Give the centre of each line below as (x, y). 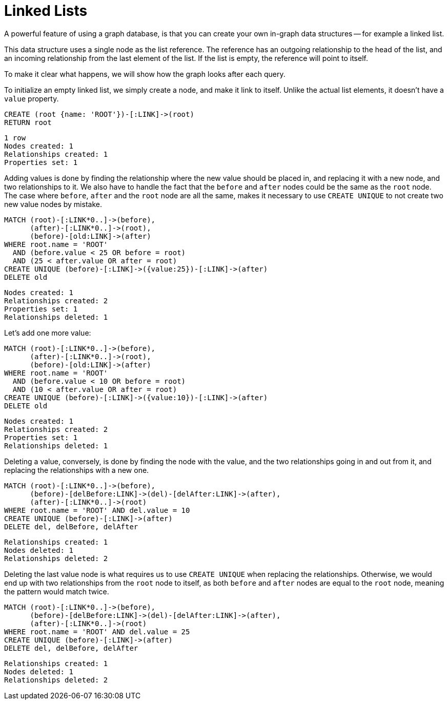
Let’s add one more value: (48, 333)
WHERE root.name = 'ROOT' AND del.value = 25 (97, 631)
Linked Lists (46, 11)
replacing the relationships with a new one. (77, 470)
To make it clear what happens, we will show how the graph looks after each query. (145, 74)
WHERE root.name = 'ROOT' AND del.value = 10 (97, 510)
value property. (32, 98)
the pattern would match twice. (57, 591)
